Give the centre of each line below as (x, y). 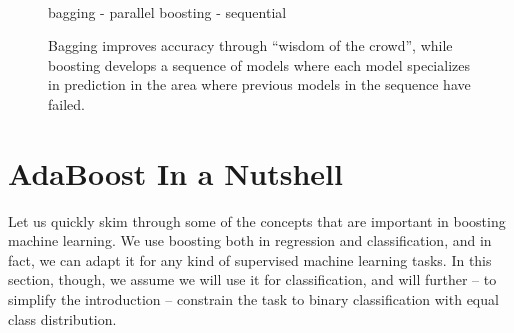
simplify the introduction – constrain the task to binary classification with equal (253, 299)
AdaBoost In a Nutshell (175, 172)
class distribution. (62, 318)
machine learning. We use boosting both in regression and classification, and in (250, 240)
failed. (66, 103)
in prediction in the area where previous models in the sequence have (259, 84)
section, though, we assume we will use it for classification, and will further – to (252, 279)
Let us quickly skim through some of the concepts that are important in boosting (257, 220)
